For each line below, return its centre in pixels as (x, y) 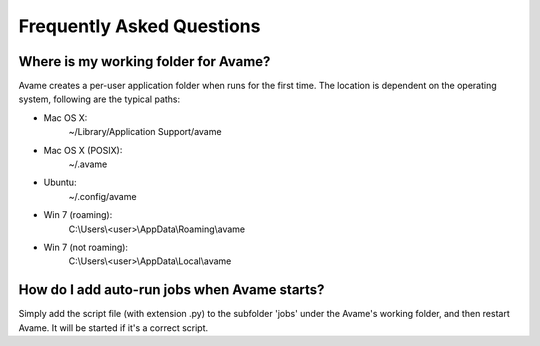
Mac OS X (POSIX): (83, 150)
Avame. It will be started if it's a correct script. (113, 327)
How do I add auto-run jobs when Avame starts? (171, 290)
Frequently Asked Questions (139, 26)
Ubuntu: (60, 182)
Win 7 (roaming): (78, 215)
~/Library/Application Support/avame (145, 132)
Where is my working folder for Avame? (144, 61)
